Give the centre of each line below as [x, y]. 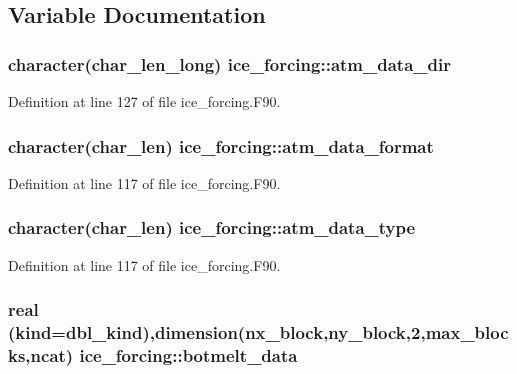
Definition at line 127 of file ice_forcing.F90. [144, 101]
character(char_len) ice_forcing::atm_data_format [221, 145]
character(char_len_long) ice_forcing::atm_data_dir [229, 63]
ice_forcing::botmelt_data [188, 354]
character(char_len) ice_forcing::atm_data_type [212, 227]
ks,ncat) [41, 354]
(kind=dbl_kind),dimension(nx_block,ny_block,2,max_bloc [258, 332]
